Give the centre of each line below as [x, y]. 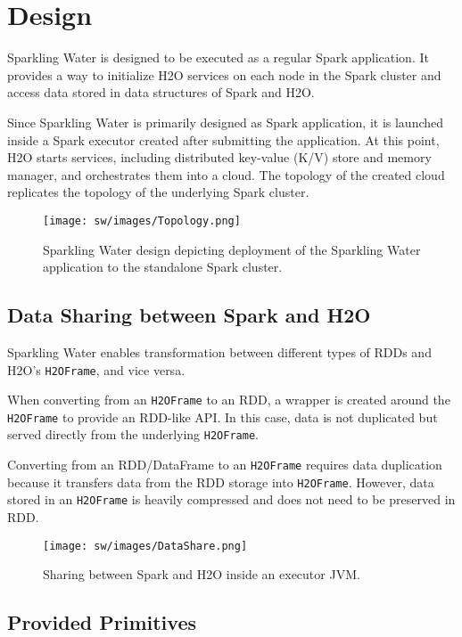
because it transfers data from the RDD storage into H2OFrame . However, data [221, 482]
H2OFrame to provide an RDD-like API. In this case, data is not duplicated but [223, 416]
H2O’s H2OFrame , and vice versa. [96, 369]
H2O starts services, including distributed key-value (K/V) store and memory [219, 157]
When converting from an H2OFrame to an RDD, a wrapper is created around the [229, 400]
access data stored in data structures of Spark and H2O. [161, 92]
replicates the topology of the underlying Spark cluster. [158, 192]
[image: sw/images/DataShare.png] [145, 546]
